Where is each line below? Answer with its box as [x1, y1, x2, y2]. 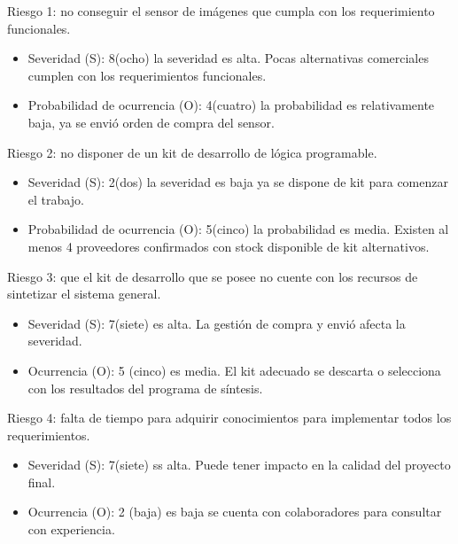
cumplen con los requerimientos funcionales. [27, 66, 267, 84]
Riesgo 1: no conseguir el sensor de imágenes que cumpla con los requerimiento [7, 2, 435, 19]
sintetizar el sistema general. [7, 284, 161, 303]
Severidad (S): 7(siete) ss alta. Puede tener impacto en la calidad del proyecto [27, 455, 451, 474]
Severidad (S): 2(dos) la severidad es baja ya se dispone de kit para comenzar [27, 173, 448, 191]
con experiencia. [27, 520, 115, 539]
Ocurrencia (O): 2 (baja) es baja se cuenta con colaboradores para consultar [27, 502, 442, 521]
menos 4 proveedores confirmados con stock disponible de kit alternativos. [27, 237, 430, 255]
